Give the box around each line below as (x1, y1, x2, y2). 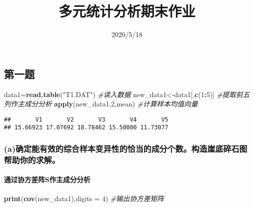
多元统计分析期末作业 (58, 1, 195, 21)
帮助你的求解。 (4, 153, 60, 166)
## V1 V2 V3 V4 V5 (4, 116, 169, 123)
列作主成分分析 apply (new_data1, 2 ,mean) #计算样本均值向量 (4, 99, 198, 109)
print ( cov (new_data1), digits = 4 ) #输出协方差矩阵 (4, 193, 164, 203)
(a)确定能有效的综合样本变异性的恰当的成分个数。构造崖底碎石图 (4, 142, 248, 154)
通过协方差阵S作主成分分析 (4, 174, 90, 185)
